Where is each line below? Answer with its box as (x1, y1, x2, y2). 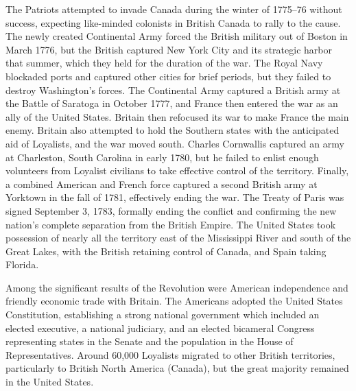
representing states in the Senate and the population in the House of (5, 334, 294, 348)
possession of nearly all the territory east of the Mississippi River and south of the (5, 230, 351, 245)
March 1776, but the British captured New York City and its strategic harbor (5, 42, 332, 56)
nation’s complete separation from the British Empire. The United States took (5, 217, 336, 231)
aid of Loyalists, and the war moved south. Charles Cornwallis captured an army (5, 136, 344, 150)
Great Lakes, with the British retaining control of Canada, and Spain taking (5, 244, 327, 258)
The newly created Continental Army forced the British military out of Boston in (5, 29, 348, 43)
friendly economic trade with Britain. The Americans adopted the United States (5, 294, 343, 308)
